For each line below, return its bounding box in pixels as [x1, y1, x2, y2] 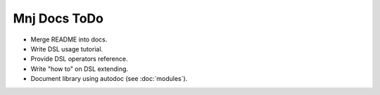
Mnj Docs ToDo [13, 11, 103, 26]
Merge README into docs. [30, 35, 108, 44]
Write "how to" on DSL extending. [30, 64, 129, 73]
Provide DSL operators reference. [30, 55, 128, 63]
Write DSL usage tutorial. [30, 44, 103, 53]
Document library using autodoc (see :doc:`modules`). [30, 75, 188, 83]
